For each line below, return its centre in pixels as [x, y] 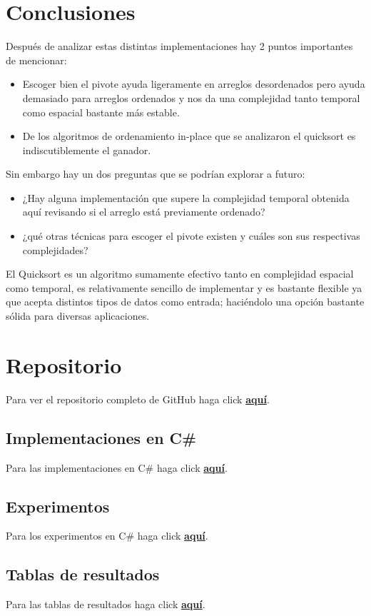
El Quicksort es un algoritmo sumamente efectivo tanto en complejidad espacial [180, 274]
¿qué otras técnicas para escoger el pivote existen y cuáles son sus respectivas [191, 236]
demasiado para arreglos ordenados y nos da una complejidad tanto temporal [191, 97]
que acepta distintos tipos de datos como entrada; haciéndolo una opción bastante [185, 302]
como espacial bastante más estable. [101, 112]
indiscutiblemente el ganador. [87, 150]
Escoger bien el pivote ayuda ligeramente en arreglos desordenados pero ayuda [194, 84]
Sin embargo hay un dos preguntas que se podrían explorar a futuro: [156, 174]
